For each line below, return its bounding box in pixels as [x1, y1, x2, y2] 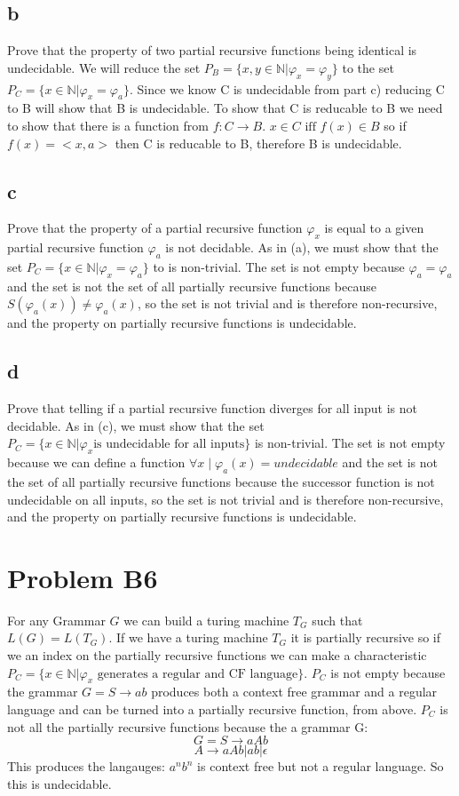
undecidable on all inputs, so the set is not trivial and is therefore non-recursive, [7, 490, 444, 508]
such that [312, 610, 363, 629]
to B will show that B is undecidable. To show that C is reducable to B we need [7, 99, 443, 117]
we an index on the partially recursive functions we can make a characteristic [7, 646, 427, 665]
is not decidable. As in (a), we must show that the [165, 238, 439, 257]
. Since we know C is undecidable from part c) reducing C [129, 79, 445, 98]
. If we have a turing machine [108, 628, 268, 647]
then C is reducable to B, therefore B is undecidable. [115, 133, 402, 152]
